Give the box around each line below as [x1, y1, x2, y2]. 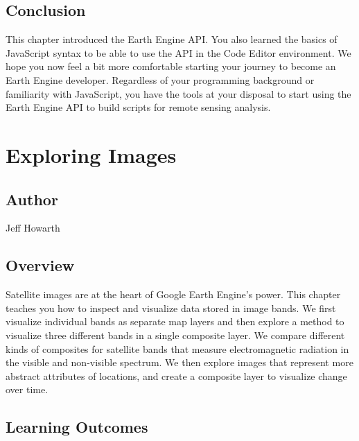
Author [6, 188, 58, 209]
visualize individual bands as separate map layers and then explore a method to [6, 314, 344, 329]
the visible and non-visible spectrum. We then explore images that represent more [6, 355, 353, 370]
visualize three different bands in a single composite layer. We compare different [6, 327, 345, 342]
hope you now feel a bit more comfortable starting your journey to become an [6, 59, 336, 73]
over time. [6, 382, 49, 397]
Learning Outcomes [6, 416, 148, 438]
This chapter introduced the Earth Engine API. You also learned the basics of [6, 32, 338, 46]
